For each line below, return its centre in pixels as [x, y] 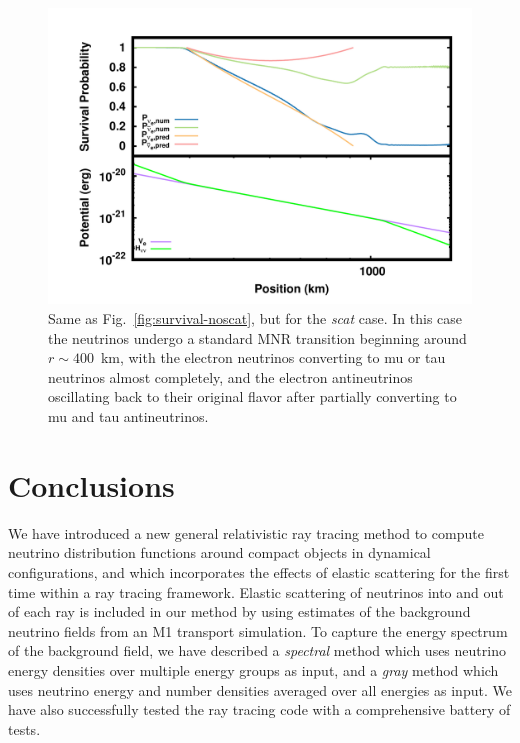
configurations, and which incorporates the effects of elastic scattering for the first [259, 571]
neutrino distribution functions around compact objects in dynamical [219, 552]
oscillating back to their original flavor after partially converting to [252, 396]
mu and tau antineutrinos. [128, 416]
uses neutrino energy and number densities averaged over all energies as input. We [260, 689]
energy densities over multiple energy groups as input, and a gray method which [253, 669]
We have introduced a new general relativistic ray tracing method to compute [246, 532]
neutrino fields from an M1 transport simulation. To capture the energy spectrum [258, 630]
